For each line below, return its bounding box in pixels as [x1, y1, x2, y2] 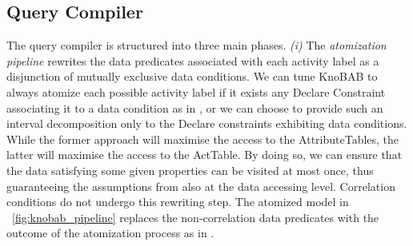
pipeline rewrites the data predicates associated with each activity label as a [6, 52, 379, 69]
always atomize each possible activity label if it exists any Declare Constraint [6, 83, 386, 100]
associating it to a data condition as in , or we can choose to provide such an [6, 99, 383, 116]
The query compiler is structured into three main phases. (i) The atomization [6, 37, 387, 54]
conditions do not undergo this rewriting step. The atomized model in [6, 193, 349, 210]
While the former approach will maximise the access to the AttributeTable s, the [6, 130, 399, 147]
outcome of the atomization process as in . [6, 224, 215, 241]
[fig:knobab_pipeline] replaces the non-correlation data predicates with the [12, 208, 379, 225]
